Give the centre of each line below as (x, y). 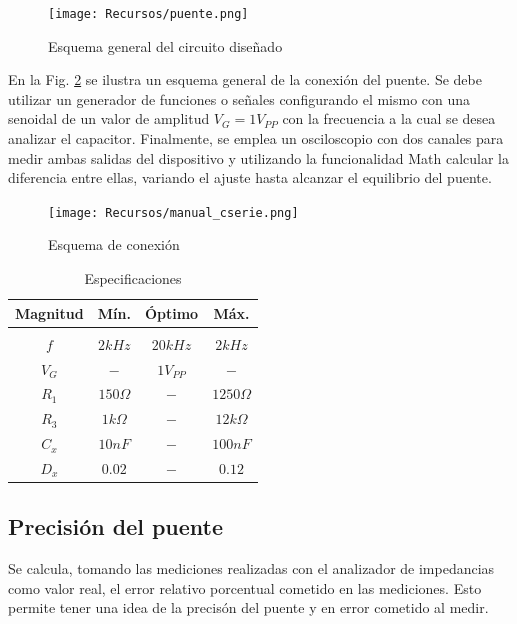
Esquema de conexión (114, 244)
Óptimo (171, 312)
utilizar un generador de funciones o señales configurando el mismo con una (239, 98)
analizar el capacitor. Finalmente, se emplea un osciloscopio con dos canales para (256, 138)
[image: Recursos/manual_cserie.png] (173, 212)
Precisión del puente (116, 526)
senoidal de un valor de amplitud (109, 118)
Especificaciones (133, 278)
